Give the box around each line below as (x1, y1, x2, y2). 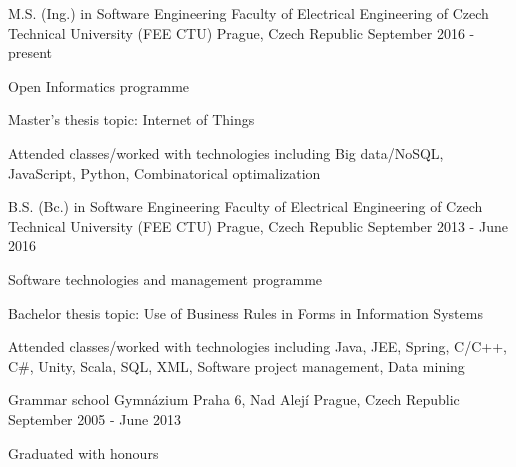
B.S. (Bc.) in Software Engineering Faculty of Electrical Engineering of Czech (8, 196, 483, 217)
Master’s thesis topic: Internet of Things (8, 109, 255, 130)
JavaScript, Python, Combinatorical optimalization (8, 162, 321, 183)
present (8, 42, 53, 63)
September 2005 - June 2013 (8, 408, 181, 429)
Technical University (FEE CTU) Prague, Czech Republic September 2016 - (8, 22, 475, 43)
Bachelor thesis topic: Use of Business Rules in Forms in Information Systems (8, 302, 483, 323)
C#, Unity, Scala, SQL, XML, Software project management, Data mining (8, 355, 465, 376)
